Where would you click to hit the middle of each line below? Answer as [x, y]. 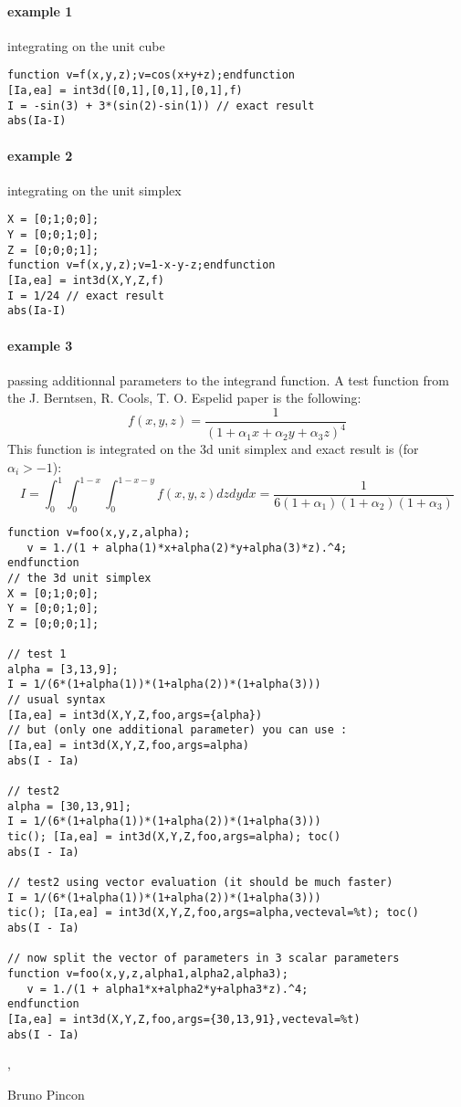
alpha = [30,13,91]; [70, 806]
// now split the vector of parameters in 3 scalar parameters [204, 959]
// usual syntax [57, 700]
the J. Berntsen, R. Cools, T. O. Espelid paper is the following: [184, 398]
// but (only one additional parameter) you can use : [178, 730]
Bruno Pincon [46, 1094]
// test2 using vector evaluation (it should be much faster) [200, 882]
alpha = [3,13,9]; [63, 669]
